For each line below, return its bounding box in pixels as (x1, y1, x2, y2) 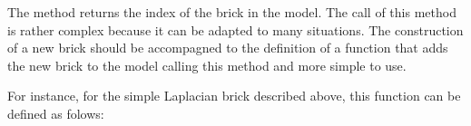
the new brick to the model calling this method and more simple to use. (7, 55, 407, 74)
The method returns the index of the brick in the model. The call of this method (7, 3, 456, 21)
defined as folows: (7, 103, 104, 122)
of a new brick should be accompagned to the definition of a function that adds (7, 38, 448, 57)
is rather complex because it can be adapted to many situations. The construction (7, 20, 464, 39)
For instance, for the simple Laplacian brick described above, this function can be (7, 86, 461, 105)
